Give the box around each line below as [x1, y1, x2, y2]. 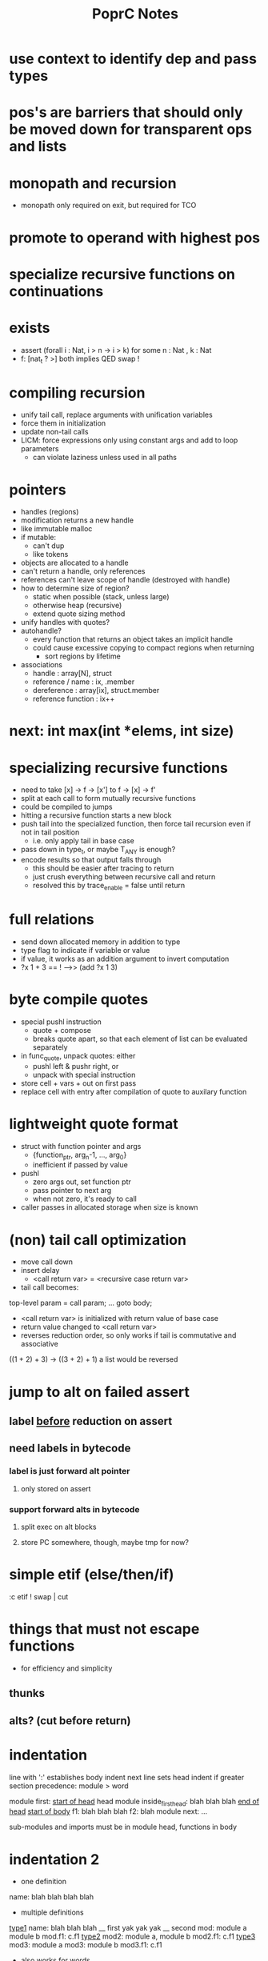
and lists [9, 138, 67, 156]
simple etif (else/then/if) [9, 1566, 174, 1584]
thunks [9, 1687, 45, 1700]
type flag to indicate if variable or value [20, 945, 150, 954]
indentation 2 [9, 1850, 100, 1868]
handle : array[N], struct [32, 669, 113, 678]
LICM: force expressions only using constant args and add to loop [20, 435, 238, 445]
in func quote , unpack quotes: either [20, 1051, 136, 1063]
